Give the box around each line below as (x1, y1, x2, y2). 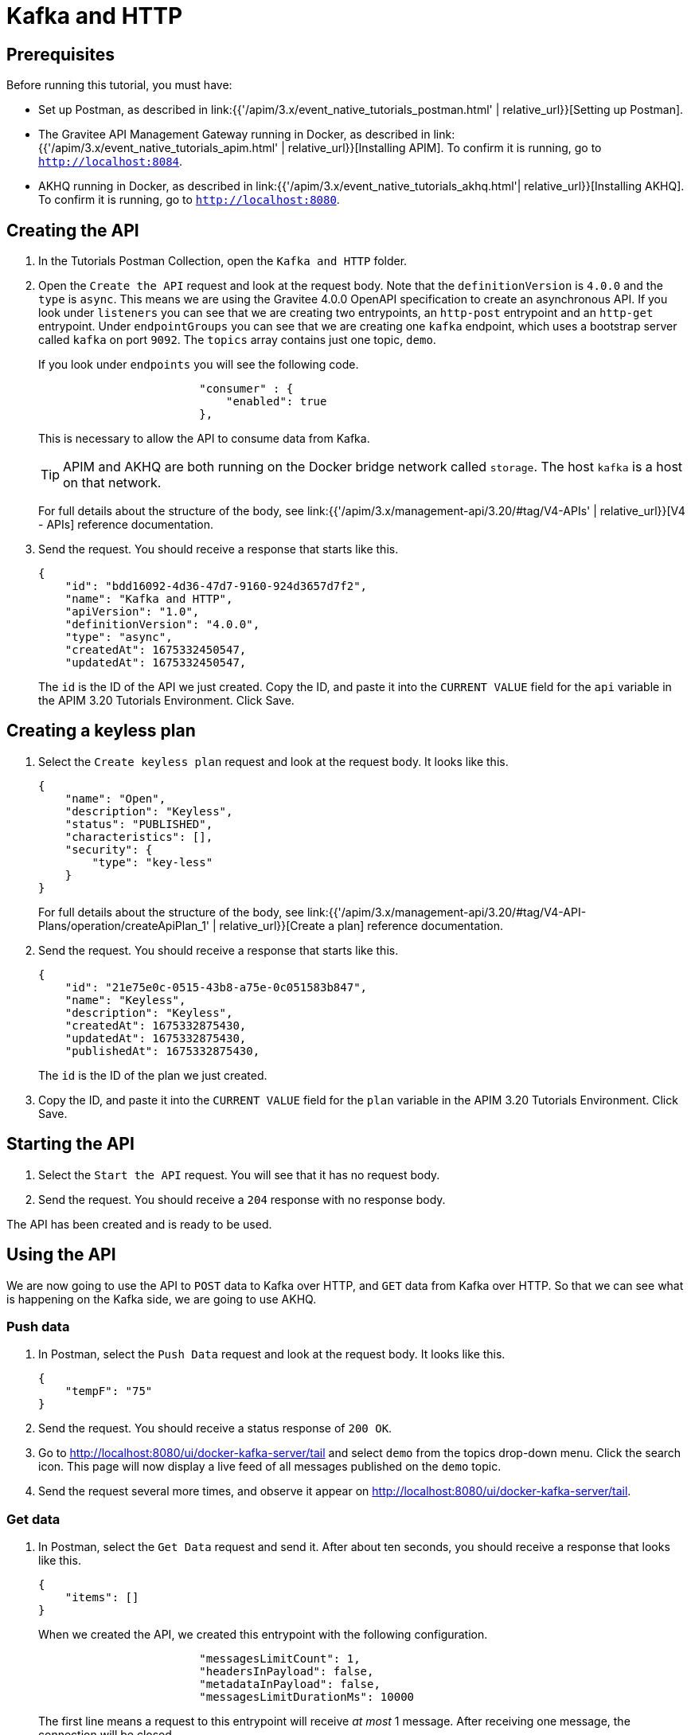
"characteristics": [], (64, 830, 213, 843)
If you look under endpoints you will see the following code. (38, 358, 359, 372)
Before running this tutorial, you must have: (6, 78, 232, 92)
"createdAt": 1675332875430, (64, 1018, 247, 1032)
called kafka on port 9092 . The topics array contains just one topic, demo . (38, 333, 436, 347)
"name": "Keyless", (64, 993, 186, 1006)
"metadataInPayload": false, (199, 1678, 381, 1691)
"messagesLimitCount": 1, (199, 1652, 361, 1666)
